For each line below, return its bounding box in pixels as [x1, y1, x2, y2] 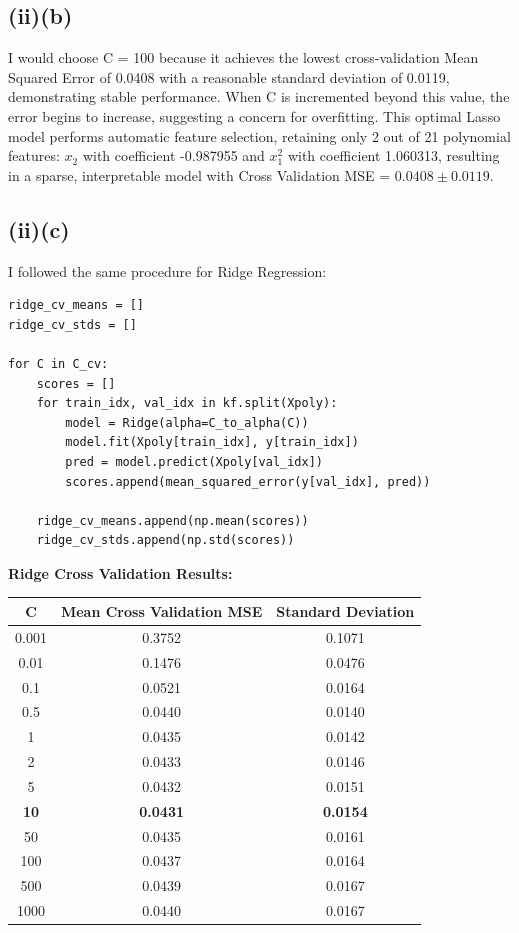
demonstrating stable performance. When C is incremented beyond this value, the [8, 86, 510, 107]
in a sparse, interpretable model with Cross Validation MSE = [8, 164, 391, 185]
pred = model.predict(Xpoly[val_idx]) [65, 454, 323, 469]
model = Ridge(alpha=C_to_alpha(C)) [65, 415, 309, 430]
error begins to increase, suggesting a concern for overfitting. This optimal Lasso [8, 105, 501, 126]
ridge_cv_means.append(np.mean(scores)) [36, 513, 309, 528]
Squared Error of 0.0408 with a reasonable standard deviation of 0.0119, [8, 66, 450, 87]
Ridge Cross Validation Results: [8, 562, 233, 583]
